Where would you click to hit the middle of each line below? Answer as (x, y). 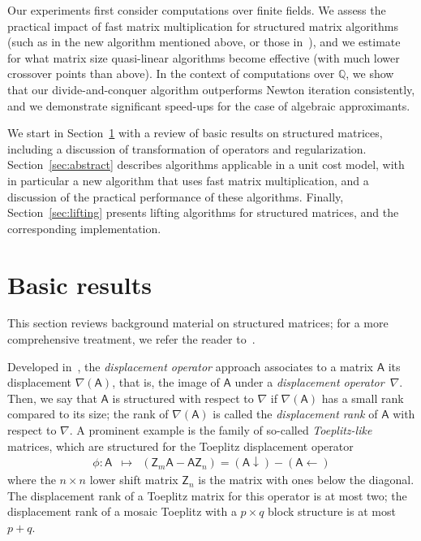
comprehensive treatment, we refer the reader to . (131, 339)
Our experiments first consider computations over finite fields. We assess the (197, 10)
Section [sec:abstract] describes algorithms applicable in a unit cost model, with (206, 164)
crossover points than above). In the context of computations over (171, 74)
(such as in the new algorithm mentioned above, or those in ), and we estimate (204, 42)
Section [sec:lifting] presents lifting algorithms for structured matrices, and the (203, 212)
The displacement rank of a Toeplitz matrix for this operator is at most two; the (207, 495)
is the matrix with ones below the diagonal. (306, 480)
